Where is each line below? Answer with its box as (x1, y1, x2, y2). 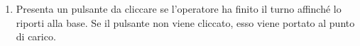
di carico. (16, 29, 56, 44)
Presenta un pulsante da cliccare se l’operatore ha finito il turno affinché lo (16, 1, 342, 16)
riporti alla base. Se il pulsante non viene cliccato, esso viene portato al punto (16, 15, 355, 30)
